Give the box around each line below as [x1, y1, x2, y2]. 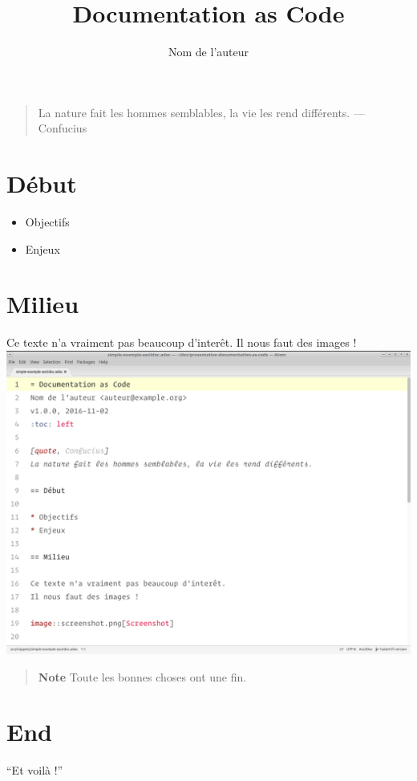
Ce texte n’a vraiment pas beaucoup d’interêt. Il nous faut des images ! [6, 334, 357, 351]
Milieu [6, 287, 79, 320]
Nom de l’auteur [168, 43, 249, 60]
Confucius [38, 120, 87, 136]
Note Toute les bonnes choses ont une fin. [38, 668, 247, 685]
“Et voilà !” [6, 762, 63, 779]
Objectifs [25, 214, 70, 230]
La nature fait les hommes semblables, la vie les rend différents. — [38, 104, 365, 120]
